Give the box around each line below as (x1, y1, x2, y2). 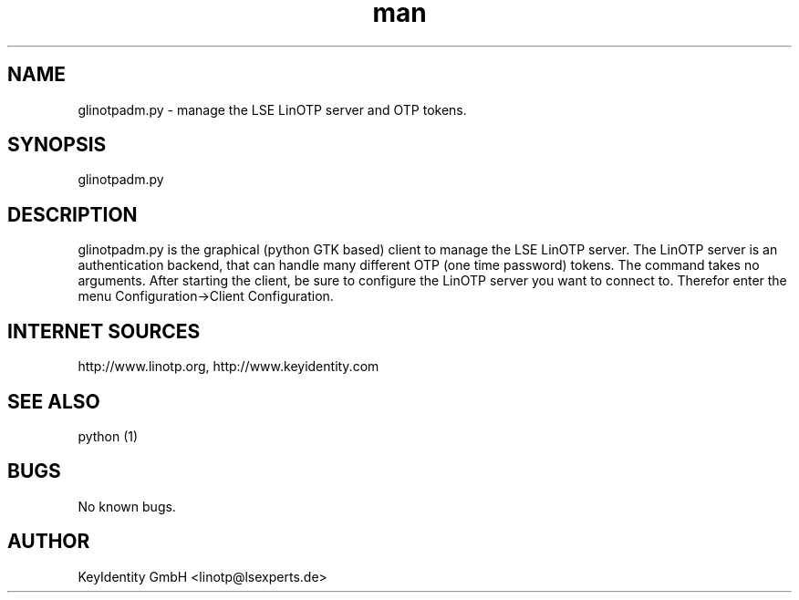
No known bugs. (78, 498, 176, 514)
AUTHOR (7, 530, 90, 553)
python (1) (78, 428, 139, 444)
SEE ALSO (7, 389, 100, 413)
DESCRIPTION (7, 202, 138, 226)
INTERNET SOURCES (7, 319, 201, 343)
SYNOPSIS (7, 133, 107, 157)
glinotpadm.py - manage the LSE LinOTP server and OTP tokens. (78, 101, 467, 118)
